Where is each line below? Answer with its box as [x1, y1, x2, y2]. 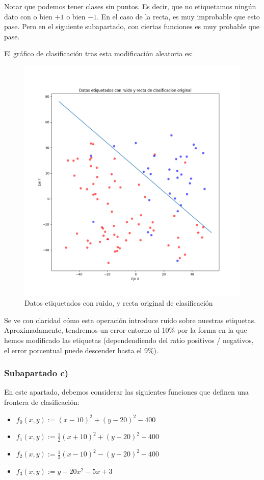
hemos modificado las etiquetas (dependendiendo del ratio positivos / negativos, [4, 335, 254, 345]
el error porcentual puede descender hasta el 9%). [4, 345, 159, 355]
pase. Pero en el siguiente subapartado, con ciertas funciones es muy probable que [4, 21, 259, 32]
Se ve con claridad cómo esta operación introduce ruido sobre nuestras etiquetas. [4, 314, 256, 325]
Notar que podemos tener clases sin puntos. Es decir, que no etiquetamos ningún [4, 1, 256, 11]
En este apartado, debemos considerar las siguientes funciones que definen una [4, 386, 249, 397]
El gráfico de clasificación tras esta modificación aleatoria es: [4, 48, 193, 59]
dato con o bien [4, 11, 52, 21]
